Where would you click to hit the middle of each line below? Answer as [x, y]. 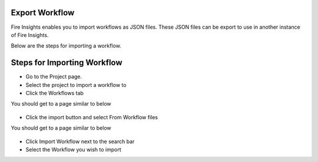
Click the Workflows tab [54, 93]
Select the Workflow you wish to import [74, 149]
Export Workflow [43, 13]
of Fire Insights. [30, 35]
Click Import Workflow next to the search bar [80, 141]
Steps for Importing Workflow [67, 63]
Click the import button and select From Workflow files [92, 117]
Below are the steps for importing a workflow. [66, 46]
